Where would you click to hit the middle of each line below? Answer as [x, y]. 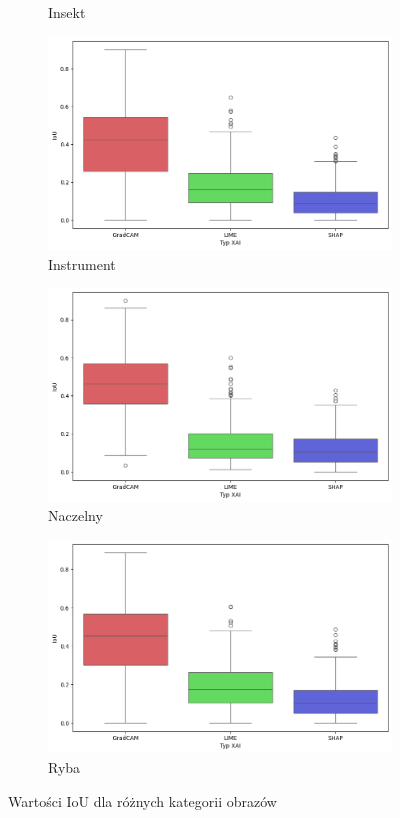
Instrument [82, 263]
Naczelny [75, 515]
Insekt [67, 12]
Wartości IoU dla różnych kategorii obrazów [142, 800]
